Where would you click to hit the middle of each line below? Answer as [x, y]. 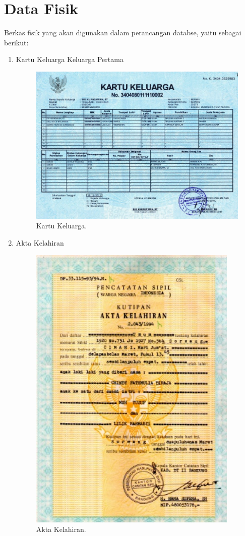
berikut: [16, 42]
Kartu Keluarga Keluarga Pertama [70, 59]
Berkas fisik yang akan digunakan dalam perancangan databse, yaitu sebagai [123, 33]
